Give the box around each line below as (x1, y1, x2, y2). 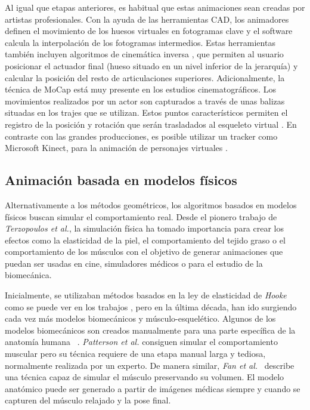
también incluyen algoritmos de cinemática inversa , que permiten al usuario (5, 48, 284, 60)
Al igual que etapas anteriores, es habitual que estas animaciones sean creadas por (5, 1, 305, 13)
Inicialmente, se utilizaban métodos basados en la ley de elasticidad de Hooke (5, 289, 287, 301)
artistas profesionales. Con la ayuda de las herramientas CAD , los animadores (5, 13, 289, 25)
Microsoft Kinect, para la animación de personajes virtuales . (5, 141, 228, 154)
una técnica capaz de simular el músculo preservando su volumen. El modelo (5, 371, 284, 383)
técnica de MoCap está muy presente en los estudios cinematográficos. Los (5, 83, 276, 95)
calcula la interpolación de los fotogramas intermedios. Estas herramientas (5, 36, 275, 48)
